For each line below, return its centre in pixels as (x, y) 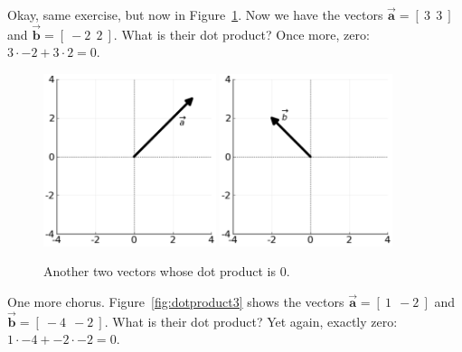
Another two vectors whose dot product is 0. (167, 271)
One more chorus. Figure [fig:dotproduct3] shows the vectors (176, 301)
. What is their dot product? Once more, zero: (241, 34)
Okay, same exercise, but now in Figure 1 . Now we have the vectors (195, 14)
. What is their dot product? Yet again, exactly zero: (251, 321)
